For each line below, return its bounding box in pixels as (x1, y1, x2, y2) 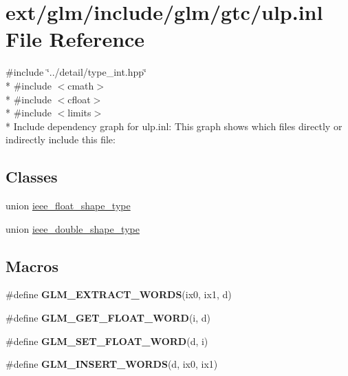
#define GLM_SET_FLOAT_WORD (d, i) (6, 333, 208, 348)
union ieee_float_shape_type (6, 198, 131, 213)
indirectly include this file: (6, 132, 116, 147)
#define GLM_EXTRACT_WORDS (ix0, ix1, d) (6, 287, 232, 302)
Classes (6, 166, 58, 187)
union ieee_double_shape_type (6, 221, 140, 236)
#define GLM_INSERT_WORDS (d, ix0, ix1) (6, 357, 218, 371)
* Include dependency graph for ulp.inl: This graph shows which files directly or (6, 118, 342, 133)
